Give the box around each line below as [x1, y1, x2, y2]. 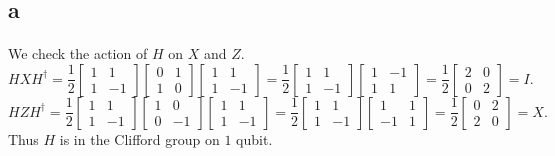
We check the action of [8, 43, 148, 64]
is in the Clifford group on [59, 128, 220, 149]
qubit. [236, 128, 273, 149]
